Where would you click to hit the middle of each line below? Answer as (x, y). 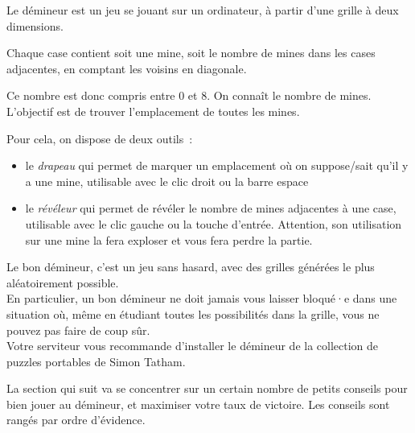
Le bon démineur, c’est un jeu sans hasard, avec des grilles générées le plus (191, 267)
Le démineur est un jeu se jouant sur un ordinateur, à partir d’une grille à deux (203, 10)
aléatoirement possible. (63, 282)
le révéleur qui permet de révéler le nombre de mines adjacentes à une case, (211, 208)
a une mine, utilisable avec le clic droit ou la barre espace (167, 181)
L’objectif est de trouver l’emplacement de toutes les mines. (153, 111)
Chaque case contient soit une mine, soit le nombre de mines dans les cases (191, 53)
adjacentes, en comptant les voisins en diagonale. (127, 68)
